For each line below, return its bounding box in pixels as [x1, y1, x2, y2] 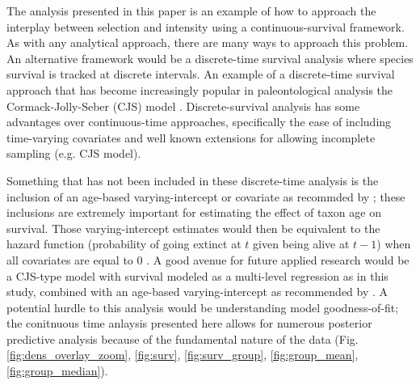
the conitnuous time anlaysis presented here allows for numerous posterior [6, 315, 372, 332]
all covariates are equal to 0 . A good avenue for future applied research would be [6, 251, 409, 268]
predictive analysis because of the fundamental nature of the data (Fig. [6, 330, 359, 347]
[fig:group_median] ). [6, 362, 108, 379]
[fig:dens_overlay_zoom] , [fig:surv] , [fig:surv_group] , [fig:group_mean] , [6, 346, 359, 363]
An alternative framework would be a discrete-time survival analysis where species [6, 49, 414, 66]
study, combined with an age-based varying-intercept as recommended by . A [6, 283, 388, 300]
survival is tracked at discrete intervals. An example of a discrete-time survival [6, 66, 395, 82]
